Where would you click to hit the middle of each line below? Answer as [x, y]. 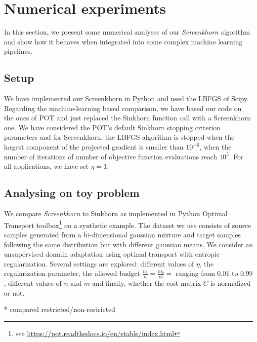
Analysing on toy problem [72, 193]
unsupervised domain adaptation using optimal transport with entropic [112, 254]
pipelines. [18, 51]
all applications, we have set [46, 166]
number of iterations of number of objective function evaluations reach [111, 156]
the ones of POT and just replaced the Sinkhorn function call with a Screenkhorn [128, 118]
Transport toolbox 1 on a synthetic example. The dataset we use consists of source [128, 224]
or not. [14, 292]
